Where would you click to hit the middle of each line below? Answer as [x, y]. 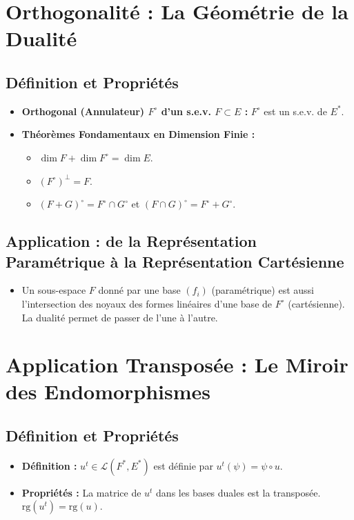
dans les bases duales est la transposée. [238, 492]
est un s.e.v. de [295, 111]
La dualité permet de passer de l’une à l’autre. [120, 317]
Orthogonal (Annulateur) [83, 111]
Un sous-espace [54, 290]
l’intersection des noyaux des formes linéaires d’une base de [147, 303]
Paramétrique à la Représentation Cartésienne [175, 261]
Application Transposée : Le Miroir [177, 364]
